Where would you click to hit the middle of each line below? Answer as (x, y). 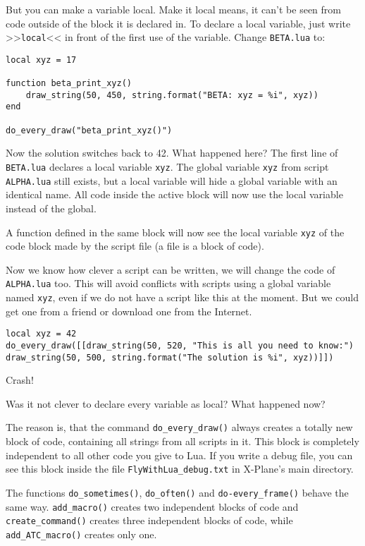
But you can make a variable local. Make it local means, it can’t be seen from (173, 9)
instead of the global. (51, 208)
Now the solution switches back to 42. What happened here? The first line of (172, 153)
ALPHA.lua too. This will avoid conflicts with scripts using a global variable (168, 283)
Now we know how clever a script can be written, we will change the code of (171, 269)
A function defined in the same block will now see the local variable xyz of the (175, 232)
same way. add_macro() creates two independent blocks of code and (152, 506)
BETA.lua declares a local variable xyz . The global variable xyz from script (167, 167)
